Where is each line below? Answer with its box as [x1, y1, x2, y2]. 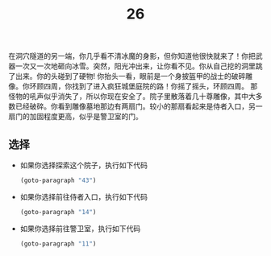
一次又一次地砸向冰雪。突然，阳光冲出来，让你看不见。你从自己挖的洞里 [15, 61, 256, 71]
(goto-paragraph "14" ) [19, 208, 97, 216]
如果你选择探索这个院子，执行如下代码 [19, 160, 148, 170]
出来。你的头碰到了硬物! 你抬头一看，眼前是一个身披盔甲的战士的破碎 [15, 72, 246, 81]
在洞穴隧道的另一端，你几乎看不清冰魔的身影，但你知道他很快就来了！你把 [8, 52, 256, 61]
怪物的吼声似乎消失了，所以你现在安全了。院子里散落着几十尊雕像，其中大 [8, 92, 256, 101]
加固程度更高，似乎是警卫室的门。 [29, 112, 143, 122]
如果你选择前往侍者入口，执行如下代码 [19, 192, 148, 201]
